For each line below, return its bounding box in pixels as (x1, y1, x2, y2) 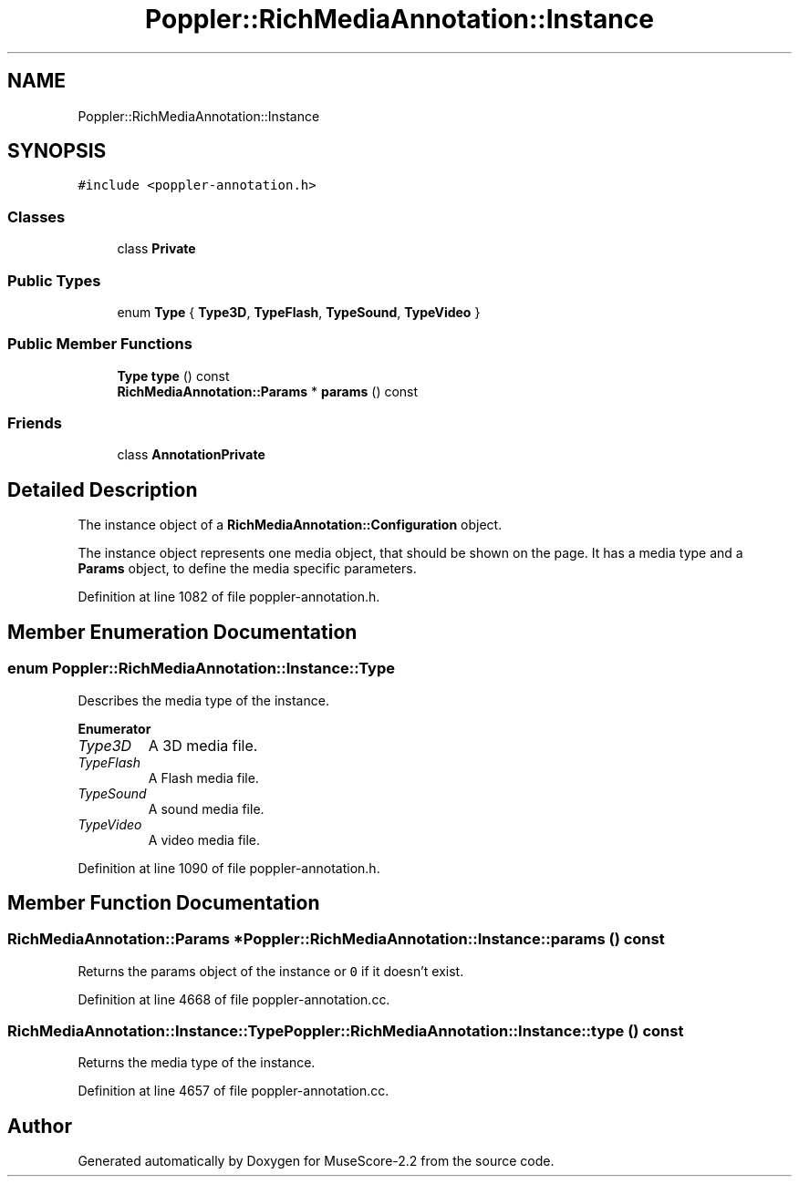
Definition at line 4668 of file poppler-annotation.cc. (78, 991, 390, 1007)
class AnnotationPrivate (117, 447, 265, 463)
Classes (7, 207, 66, 226)
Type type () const (117, 367, 230, 384)
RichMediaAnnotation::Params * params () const (117, 383, 419, 399)
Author (7, 1114, 72, 1138)
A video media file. (148, 831, 261, 848)
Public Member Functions (7, 335, 192, 354)
